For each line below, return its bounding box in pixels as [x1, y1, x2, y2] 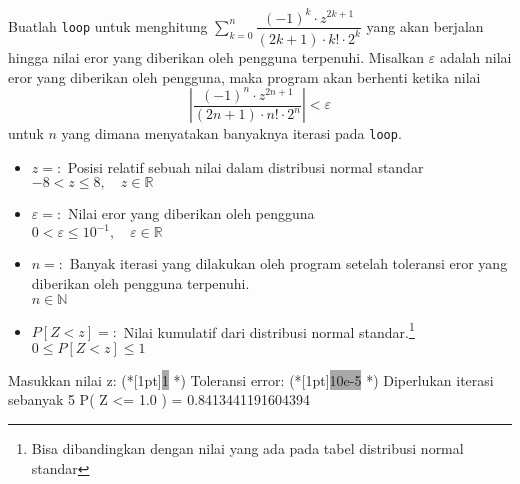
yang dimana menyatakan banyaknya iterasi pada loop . [61, 123, 402, 144]
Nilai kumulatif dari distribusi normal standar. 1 [123, 318, 415, 342]
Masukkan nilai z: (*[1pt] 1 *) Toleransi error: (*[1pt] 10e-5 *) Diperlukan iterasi [8, 369, 494, 390]
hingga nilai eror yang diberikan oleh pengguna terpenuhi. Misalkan [8, 46, 425, 67]
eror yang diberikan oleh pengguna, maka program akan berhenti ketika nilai [8, 66, 481, 87]
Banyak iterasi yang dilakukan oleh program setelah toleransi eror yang [69, 253, 508, 274]
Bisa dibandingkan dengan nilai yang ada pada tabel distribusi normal [31, 438, 464, 459]
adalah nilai [439, 46, 512, 67]
